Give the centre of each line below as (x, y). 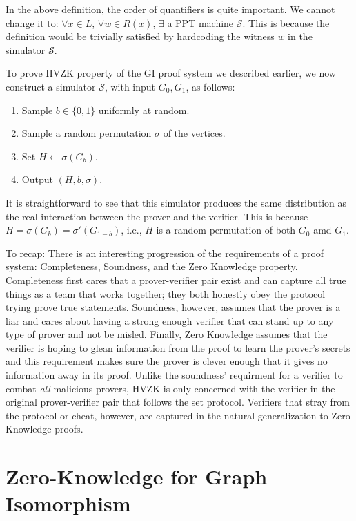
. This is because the (286, 22)
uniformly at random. (144, 110)
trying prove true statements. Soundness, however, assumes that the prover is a (173, 307)
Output (37, 179)
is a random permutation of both (226, 230)
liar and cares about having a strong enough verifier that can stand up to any (170, 320)
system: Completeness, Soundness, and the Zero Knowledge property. (152, 266)
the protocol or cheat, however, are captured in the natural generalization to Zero (178, 415)
